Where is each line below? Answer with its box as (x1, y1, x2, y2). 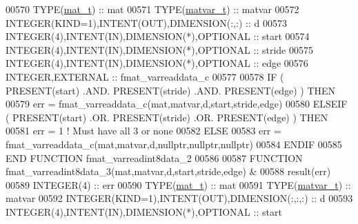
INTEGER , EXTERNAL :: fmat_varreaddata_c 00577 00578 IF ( (6, 69, 284, 83)
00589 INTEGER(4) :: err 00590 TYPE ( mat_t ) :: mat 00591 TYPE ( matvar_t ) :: (6, 177, 351, 192)
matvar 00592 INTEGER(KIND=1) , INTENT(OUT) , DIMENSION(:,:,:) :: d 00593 (6, 191, 353, 205)
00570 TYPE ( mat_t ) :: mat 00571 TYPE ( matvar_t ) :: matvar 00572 (6, 2, 299, 16)
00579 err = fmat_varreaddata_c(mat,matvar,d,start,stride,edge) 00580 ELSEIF (6, 96, 348, 111)
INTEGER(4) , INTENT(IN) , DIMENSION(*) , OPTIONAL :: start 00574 (6, 29, 310, 43)
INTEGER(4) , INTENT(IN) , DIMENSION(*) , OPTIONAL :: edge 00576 (6, 56, 308, 70)
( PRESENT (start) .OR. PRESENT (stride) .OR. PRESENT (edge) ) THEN (6, 110, 328, 124)
